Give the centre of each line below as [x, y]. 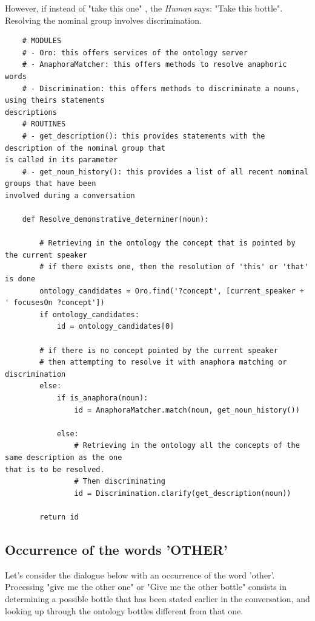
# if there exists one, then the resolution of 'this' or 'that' [174, 267]
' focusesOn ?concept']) [55, 303]
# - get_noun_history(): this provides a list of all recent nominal [165, 172]
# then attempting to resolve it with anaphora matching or [163, 362]
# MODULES [42, 41]
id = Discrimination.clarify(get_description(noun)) [183, 493]
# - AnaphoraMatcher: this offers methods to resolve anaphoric [154, 65]
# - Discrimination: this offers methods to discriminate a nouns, [161, 88]
